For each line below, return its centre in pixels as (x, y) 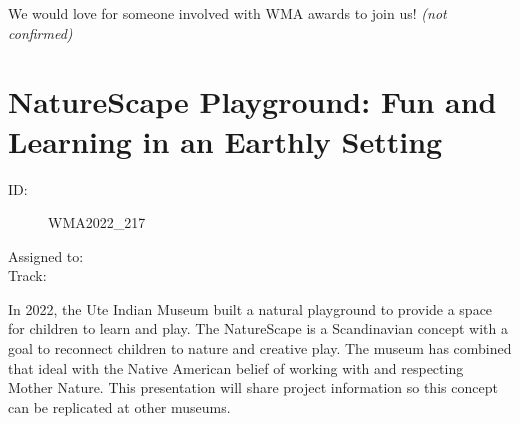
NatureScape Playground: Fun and (252, 101)
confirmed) (40, 32)
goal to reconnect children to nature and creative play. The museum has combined (260, 348)
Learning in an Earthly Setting (225, 140)
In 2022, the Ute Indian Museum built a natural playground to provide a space (250, 308)
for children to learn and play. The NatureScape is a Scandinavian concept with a (258, 328)
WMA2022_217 (97, 222)
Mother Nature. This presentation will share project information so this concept (253, 387)
